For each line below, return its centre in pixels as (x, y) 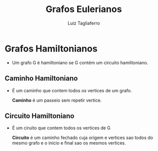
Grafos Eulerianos (84, 9)
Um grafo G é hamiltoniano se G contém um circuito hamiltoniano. (80, 62)
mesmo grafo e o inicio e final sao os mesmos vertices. (69, 143)
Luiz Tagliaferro (84, 23)
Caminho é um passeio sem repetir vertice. (57, 100)
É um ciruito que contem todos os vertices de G (61, 128)
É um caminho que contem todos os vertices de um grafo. (72, 90)
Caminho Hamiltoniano (41, 79)
